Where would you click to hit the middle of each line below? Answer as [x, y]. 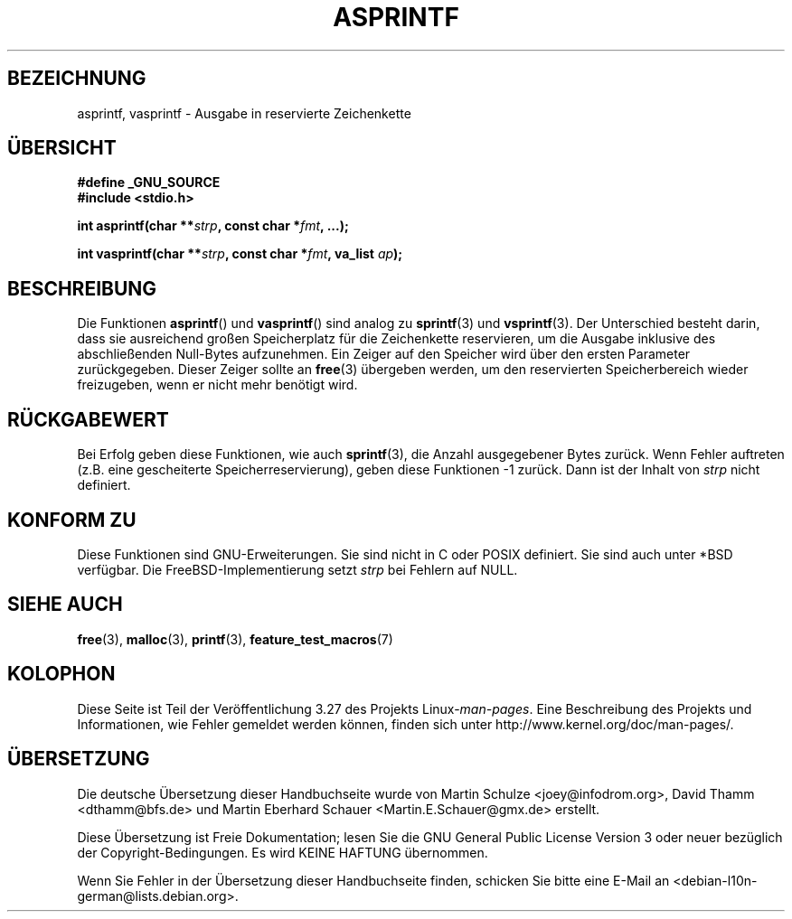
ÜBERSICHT [62, 148]
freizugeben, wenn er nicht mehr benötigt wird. [217, 385]
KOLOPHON [61, 674]
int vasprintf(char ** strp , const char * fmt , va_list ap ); [240, 254]
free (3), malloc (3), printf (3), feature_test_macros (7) [235, 639]
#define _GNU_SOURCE [149, 183]
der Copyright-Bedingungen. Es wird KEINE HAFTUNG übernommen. [283, 852]
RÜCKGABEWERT [88, 419]
